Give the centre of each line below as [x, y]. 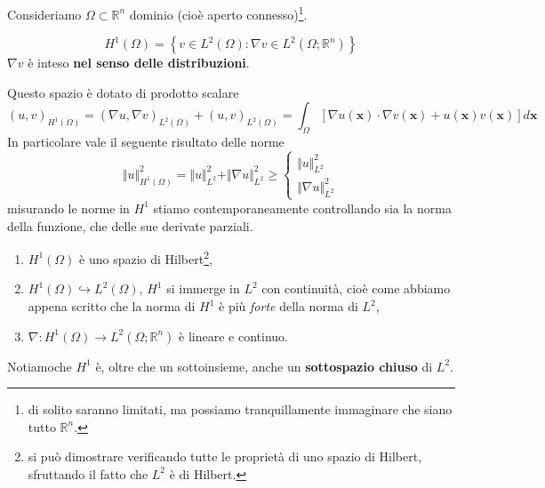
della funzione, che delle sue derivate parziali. [130, 225]
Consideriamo [44, 14]
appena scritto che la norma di [112, 306]
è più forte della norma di [289, 306]
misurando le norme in [68, 208]
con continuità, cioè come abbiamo [356, 288]
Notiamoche [40, 366]
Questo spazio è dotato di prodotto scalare [123, 92]
